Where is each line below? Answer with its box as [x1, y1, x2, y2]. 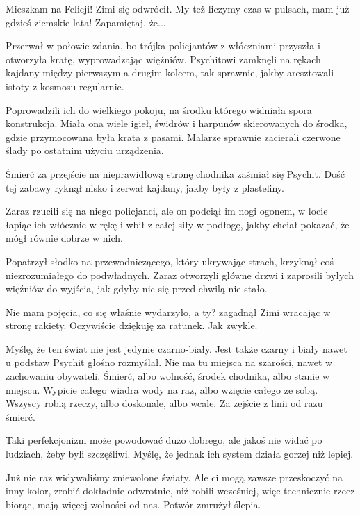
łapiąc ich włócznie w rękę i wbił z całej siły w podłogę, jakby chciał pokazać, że [6, 217, 350, 231]
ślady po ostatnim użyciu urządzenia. [6, 143, 164, 158]
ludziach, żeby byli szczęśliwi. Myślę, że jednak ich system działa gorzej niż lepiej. [6, 447, 354, 461]
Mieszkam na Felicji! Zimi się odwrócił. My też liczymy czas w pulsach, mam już [6, 1, 350, 15]
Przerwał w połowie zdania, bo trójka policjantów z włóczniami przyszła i [6, 38, 320, 53]
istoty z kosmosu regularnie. [6, 78, 124, 93]
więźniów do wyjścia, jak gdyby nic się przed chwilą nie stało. [6, 281, 268, 296]
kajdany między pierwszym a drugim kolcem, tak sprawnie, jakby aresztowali [6, 65, 334, 80]
